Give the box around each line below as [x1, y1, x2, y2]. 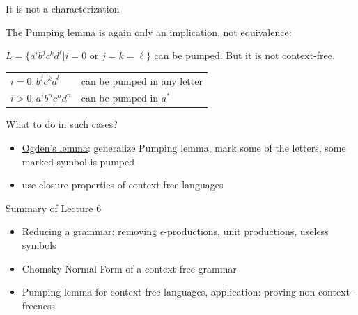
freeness [22, 298, 56, 312]
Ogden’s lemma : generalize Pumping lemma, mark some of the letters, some [22, 140, 346, 155]
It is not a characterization [6, 1, 120, 15]
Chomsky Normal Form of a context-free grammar [22, 261, 237, 275]
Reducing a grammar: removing [22, 224, 157, 239]
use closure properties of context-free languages [22, 177, 224, 192]
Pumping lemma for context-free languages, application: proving [22, 284, 296, 299]
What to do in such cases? [6, 117, 118, 131]
